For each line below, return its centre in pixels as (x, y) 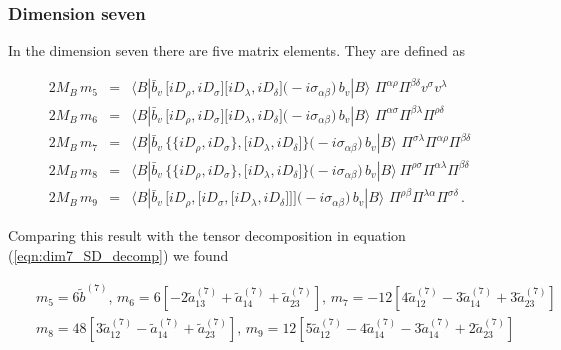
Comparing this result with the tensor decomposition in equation (207, 235)
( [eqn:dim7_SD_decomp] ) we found (118, 255)
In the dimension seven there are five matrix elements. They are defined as (236, 50)
